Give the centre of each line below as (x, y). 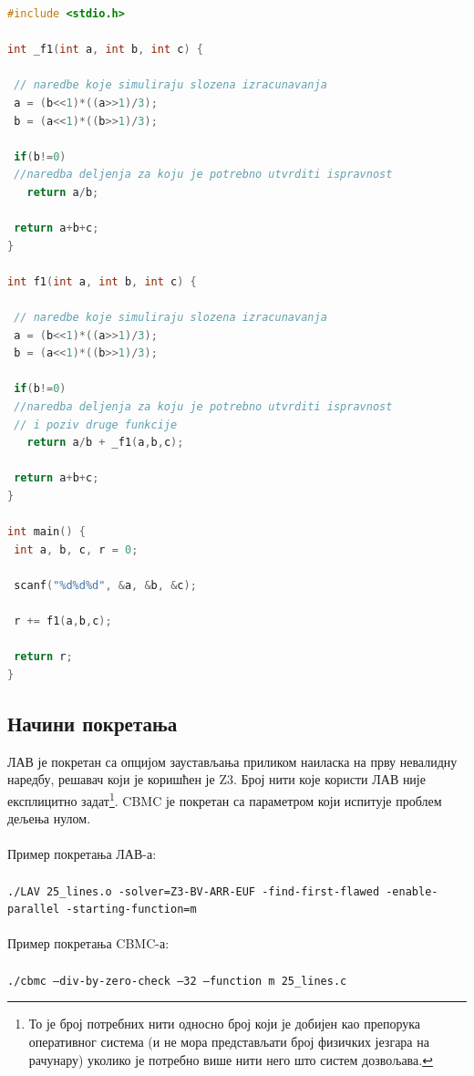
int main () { (46, 532)
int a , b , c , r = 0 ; (76, 549)
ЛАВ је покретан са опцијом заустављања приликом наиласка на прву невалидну (232, 761)
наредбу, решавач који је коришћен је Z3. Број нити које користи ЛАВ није (216, 779)
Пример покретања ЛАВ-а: (82, 854)
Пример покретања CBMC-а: (88, 943)
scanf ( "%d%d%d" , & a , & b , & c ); (105, 585)
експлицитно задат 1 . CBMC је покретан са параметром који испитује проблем (225, 799)
